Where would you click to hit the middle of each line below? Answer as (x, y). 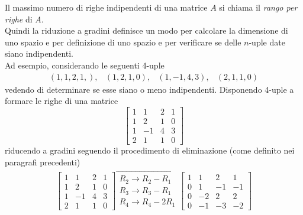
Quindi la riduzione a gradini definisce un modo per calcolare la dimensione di (146, 30)
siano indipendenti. (39, 53)
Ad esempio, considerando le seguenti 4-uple (85, 65)
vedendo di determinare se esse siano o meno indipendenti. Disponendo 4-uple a (149, 89)
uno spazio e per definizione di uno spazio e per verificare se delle (123, 42)
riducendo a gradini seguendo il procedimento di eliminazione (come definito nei (150, 150)
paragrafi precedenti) (43, 162)
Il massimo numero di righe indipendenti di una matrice (106, 7)
